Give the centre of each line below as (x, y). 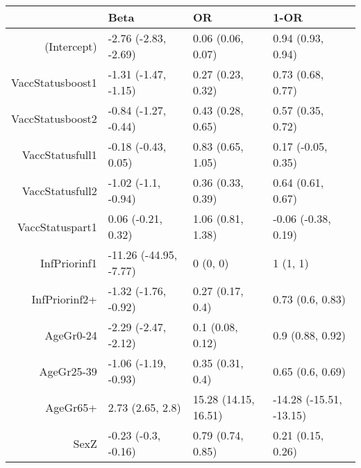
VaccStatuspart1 (57, 226)
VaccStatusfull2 (59, 190)
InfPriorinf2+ (64, 299)
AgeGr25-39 (68, 371)
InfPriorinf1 (69, 262)
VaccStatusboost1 (54, 82)
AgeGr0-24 (71, 335)
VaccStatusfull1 (59, 154)
